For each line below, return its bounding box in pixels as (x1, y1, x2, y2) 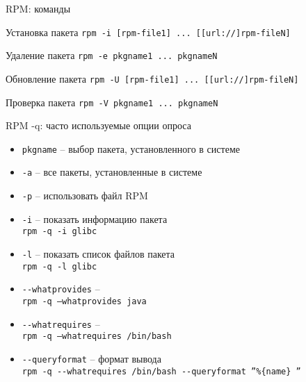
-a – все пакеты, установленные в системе (22, 165, 202, 179)
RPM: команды (6, 1, 71, 15)
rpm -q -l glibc (22, 261, 97, 272)
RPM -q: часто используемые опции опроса (6, 118, 191, 133)
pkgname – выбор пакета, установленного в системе (22, 141, 240, 156)
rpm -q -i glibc (22, 226, 97, 237)
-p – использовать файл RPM (22, 188, 148, 203)
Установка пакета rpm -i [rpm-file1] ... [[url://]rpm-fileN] (6, 24, 291, 39)
